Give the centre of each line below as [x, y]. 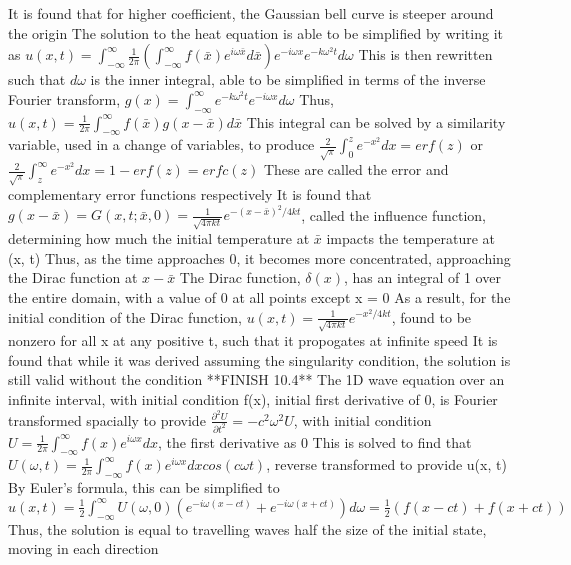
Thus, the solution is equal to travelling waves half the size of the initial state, [247, 528]
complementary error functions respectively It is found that [190, 194]
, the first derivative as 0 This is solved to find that [314, 441]
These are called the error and [356, 169]
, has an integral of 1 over [422, 277]
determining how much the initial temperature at [159, 238]
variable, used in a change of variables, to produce [161, 144]
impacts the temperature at [411, 238]
